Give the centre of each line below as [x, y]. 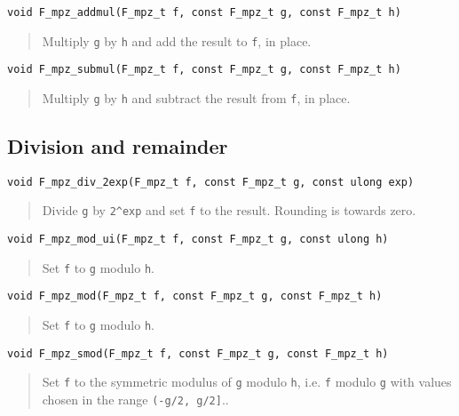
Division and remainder [118, 146]
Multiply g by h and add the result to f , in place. [177, 40]
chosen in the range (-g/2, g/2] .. [135, 400]
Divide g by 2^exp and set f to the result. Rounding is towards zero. [229, 210]
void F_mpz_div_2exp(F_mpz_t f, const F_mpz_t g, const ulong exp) [211, 182]
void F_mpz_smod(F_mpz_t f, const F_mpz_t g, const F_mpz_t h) [198, 353]
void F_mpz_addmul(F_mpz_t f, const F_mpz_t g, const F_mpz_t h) [204, 12]
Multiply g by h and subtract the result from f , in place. [196, 97]
